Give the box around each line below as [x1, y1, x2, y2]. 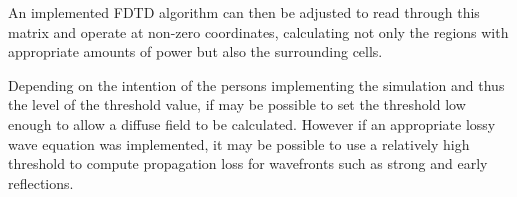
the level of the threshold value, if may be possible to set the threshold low [8, 94, 466, 115]
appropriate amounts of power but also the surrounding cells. [8, 41, 383, 62]
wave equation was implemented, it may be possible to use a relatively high [8, 133, 470, 154]
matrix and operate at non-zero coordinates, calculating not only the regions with [8, 21, 509, 42]
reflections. [8, 172, 74, 193]
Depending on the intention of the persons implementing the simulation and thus [8, 74, 505, 95]
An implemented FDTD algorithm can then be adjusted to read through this [8, 2, 480, 22]
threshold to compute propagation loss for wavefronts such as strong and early [8, 153, 488, 174]
